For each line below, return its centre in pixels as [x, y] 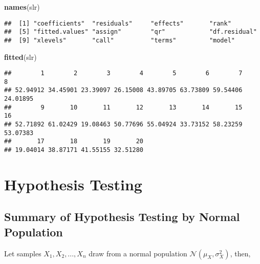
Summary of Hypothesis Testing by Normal [122, 217]
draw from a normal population [138, 253]
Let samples [23, 253]
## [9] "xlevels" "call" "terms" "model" [120, 40]
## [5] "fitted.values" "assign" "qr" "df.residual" [131, 32]
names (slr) [22, 7]
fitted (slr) [20, 57]
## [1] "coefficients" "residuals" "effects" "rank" [118, 23]
